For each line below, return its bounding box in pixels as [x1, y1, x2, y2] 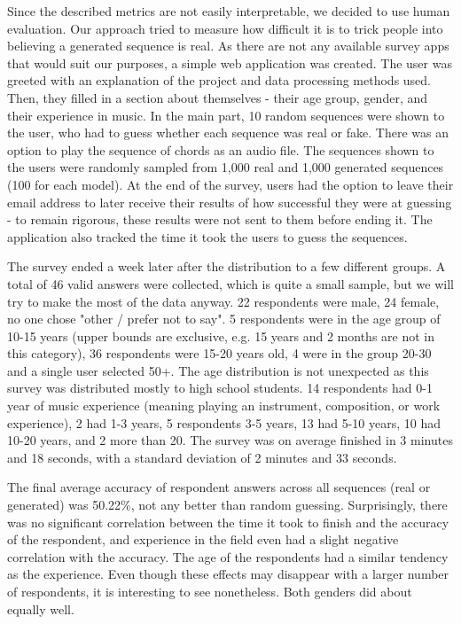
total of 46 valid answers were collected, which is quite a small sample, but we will [7, 274, 454, 292]
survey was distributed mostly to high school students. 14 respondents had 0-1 [7, 378, 433, 397]
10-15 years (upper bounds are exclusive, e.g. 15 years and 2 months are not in [7, 326, 435, 345]
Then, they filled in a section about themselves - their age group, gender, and [7, 88, 428, 106]
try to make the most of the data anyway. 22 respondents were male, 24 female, [7, 292, 440, 310]
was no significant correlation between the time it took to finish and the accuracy [7, 512, 449, 531]
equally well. [7, 599, 74, 618]
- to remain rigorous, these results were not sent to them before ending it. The [7, 210, 433, 229]
